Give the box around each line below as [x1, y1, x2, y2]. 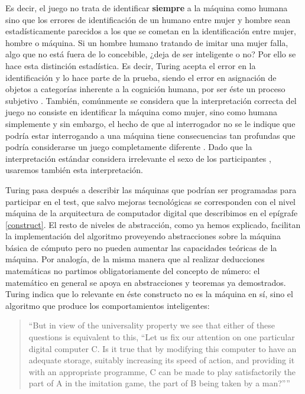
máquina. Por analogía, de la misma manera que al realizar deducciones [5, 253, 265, 265]
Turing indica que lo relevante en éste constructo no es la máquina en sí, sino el [5, 288, 293, 300]
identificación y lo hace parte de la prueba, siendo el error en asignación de [5, 71, 277, 83]
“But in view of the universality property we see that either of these [28, 319, 275, 331]
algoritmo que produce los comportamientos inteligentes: [5, 299, 210, 311]
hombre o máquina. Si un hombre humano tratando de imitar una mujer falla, [5, 36, 288, 48]
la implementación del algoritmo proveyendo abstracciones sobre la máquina [5, 230, 281, 242]
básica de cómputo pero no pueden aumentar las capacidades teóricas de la [5, 241, 277, 253]
